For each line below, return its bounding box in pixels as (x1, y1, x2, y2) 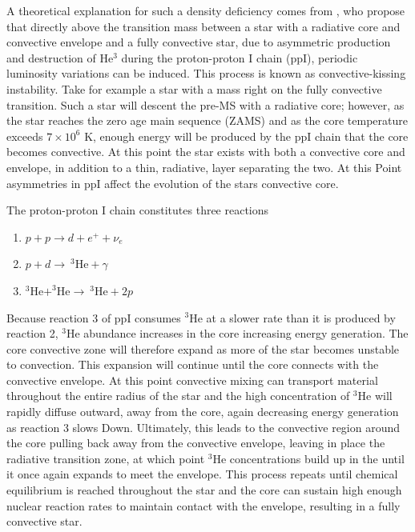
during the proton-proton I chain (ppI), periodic (121, 49, 358, 66)
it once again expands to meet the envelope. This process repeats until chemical (6, 466, 398, 482)
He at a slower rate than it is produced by (189, 309, 396, 326)
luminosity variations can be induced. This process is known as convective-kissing (6, 65, 406, 82)
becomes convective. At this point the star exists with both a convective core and (6, 143, 405, 160)
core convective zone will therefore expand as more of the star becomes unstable (6, 340, 400, 357)
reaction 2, (6, 325, 58, 342)
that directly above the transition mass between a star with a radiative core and (6, 18, 401, 34)
